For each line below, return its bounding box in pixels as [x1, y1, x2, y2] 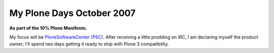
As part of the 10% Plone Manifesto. [9, 25, 87, 31]
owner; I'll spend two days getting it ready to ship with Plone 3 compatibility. [9, 41, 169, 47]
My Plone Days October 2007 [9, 7, 136, 18]
